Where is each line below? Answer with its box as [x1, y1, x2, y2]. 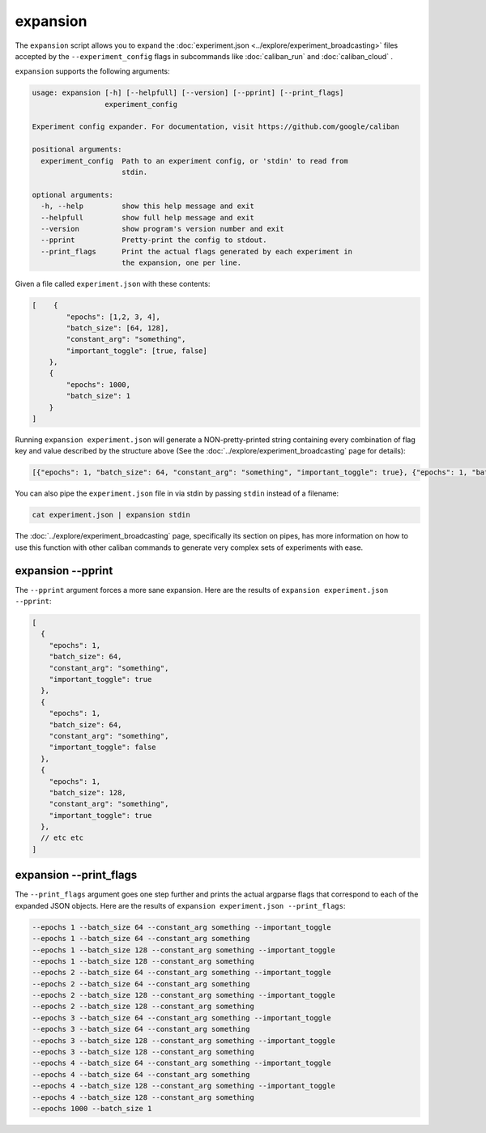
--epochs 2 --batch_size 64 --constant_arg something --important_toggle [32, 968, 331, 978]
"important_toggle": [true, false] [66, 346, 208, 356]
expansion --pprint [15, 564, 113, 577]
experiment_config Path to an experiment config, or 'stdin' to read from [40, 156, 348, 165]
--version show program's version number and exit [40, 224, 284, 233]
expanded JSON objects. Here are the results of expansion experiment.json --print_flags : [15, 901, 346, 910]
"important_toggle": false [49, 743, 157, 752]
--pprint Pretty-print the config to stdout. [40, 236, 267, 245]
